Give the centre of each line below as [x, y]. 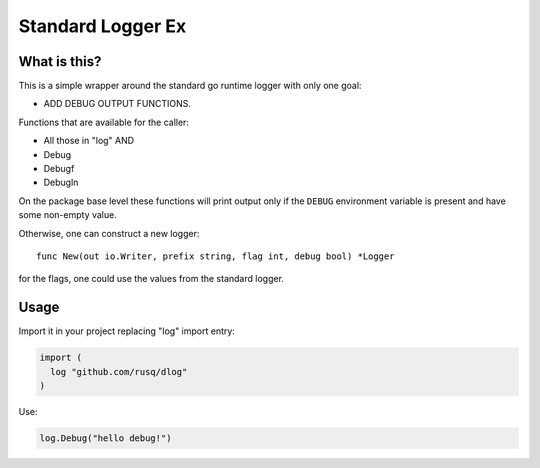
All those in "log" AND [89, 141]
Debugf [59, 169]
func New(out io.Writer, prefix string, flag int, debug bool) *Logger [215, 256]
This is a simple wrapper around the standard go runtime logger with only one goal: [190, 86]
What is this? [60, 61]
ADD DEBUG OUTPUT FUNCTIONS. [117, 104]
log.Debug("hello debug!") [105, 438]
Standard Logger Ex [102, 26]
